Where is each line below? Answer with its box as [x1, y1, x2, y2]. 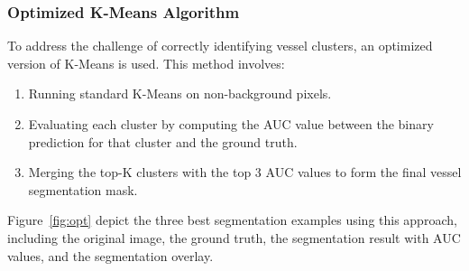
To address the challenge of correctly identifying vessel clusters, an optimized [7, 36, 433, 55]
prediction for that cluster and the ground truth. [28, 132, 298, 151]
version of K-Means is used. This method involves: [7, 53, 285, 72]
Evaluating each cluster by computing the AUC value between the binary [28, 115, 434, 133]
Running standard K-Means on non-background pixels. [28, 84, 332, 103]
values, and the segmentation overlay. [7, 246, 214, 265]
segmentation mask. [28, 180, 138, 199]
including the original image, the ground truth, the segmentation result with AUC [7, 228, 461, 247]
